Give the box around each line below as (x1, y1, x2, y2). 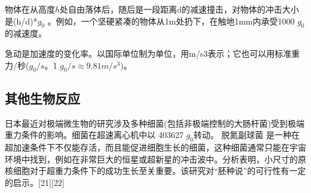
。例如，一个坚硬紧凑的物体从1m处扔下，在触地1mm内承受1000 (47, 14, 295, 27)
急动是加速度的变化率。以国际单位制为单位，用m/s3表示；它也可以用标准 (5, 47, 292, 59)
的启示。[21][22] (5, 176, 65, 188)
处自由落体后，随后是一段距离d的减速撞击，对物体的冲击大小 (60, 3, 299, 15)
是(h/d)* (5, 14, 38, 27)
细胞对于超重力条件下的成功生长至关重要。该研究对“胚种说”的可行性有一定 (13, 164, 306, 177)
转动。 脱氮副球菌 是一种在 (193, 128, 300, 141)
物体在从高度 (5, 3, 55, 15)
